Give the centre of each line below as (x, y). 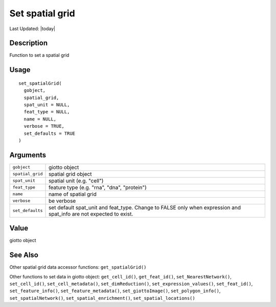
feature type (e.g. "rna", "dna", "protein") (98, 187)
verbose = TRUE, (44, 126)
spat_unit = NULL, (47, 105)
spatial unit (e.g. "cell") (76, 180)
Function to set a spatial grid (39, 55)
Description (29, 43)
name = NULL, (40, 119)
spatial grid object (70, 174)
